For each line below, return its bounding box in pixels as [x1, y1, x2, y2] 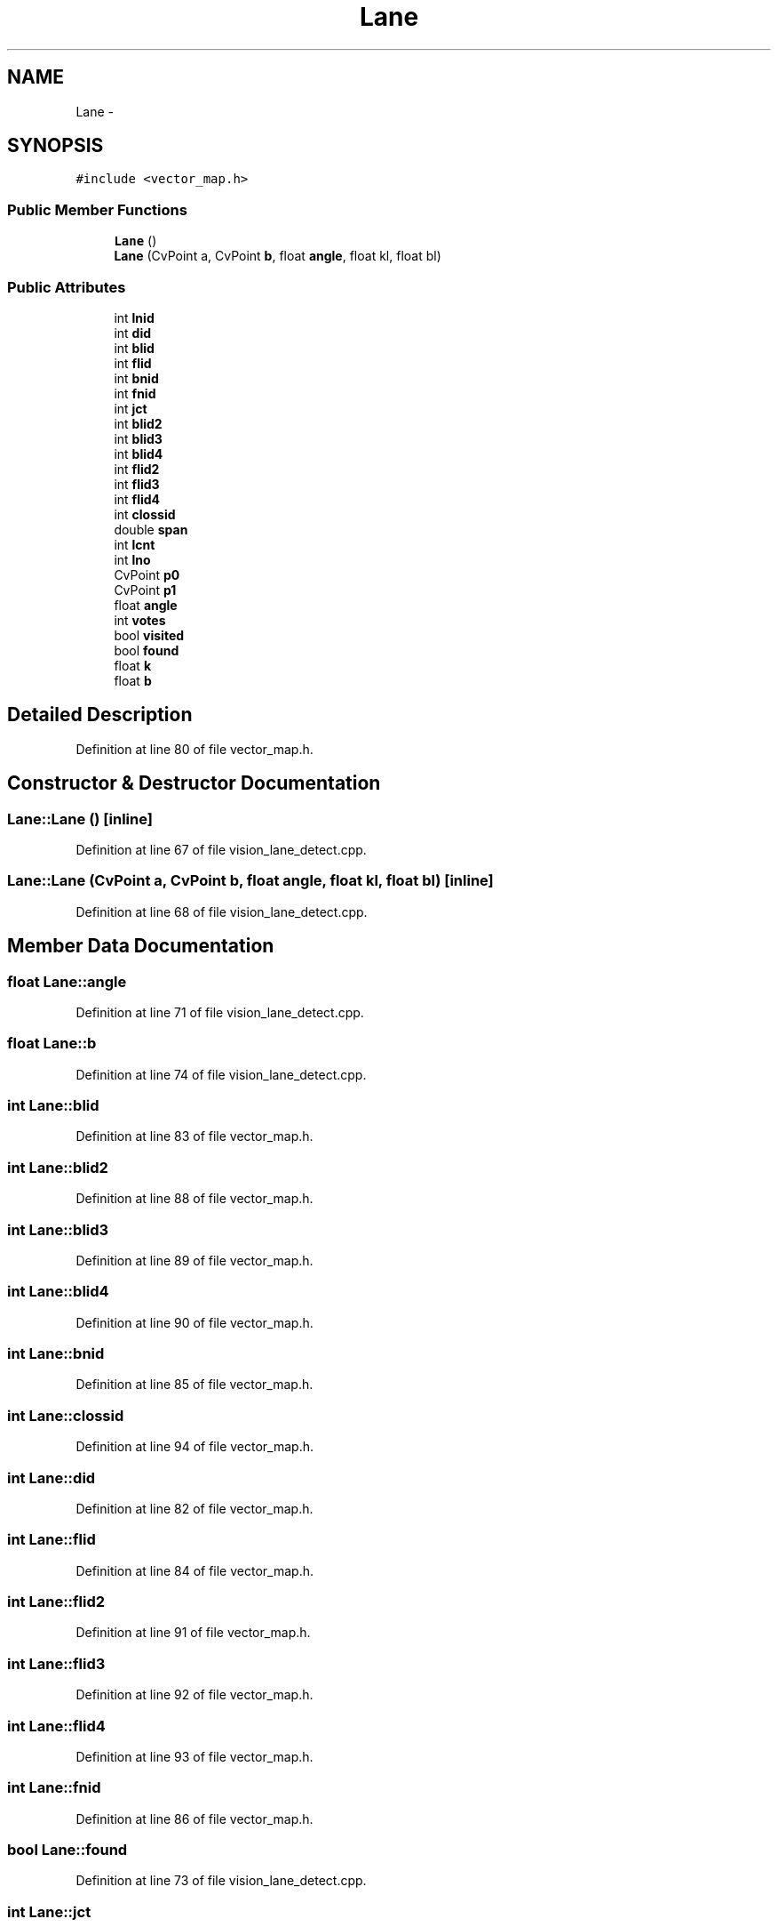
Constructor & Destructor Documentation [7, 772, 381, 795]
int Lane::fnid [7, 1778, 101, 1797]
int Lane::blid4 [7, 1282, 109, 1301]
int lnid [114, 309, 155, 325]
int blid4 [114, 446, 163, 462]
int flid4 [114, 491, 161, 507]
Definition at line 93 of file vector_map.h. [75, 1748, 314, 1764]
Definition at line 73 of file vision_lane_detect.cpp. [75, 1873, 367, 1889]
